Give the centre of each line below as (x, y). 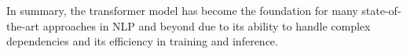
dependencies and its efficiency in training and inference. (142, 41)
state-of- (381, 10)
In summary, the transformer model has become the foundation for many (182, 10)
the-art (23, 25)
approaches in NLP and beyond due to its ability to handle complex (207, 25)
